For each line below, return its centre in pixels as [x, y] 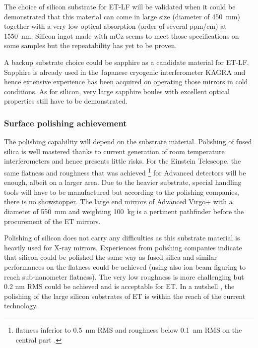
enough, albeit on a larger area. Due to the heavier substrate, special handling [123, 182]
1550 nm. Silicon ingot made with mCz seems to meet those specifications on [122, 35]
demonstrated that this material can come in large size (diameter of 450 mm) [122, 16]
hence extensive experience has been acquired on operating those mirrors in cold [126, 82]
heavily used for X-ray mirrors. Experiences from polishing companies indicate [123, 247]
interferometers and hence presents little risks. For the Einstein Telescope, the [123, 161]
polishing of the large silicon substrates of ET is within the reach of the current [125, 296]
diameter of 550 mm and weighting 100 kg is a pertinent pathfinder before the [124, 211]
